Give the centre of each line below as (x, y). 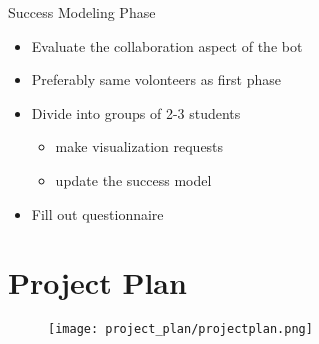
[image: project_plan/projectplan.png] (180, 329)
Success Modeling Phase (82, 12)
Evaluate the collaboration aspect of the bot (167, 45)
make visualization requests (139, 146)
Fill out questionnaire (97, 213)
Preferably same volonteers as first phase (156, 79)
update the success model (133, 179)
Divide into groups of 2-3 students (136, 112)
